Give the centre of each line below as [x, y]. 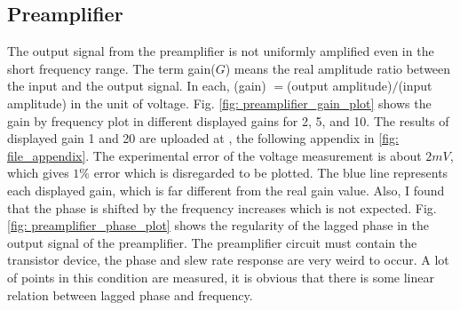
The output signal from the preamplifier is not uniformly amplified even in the [221, 51]
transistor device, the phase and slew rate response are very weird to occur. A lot [228, 260]
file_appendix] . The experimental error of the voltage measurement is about [214, 155]
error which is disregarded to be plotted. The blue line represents [271, 173]
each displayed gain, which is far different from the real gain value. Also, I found [226, 190]
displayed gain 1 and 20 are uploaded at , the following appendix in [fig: [203, 138]
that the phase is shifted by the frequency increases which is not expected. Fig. [222, 207]
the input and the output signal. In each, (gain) [137, 86]
